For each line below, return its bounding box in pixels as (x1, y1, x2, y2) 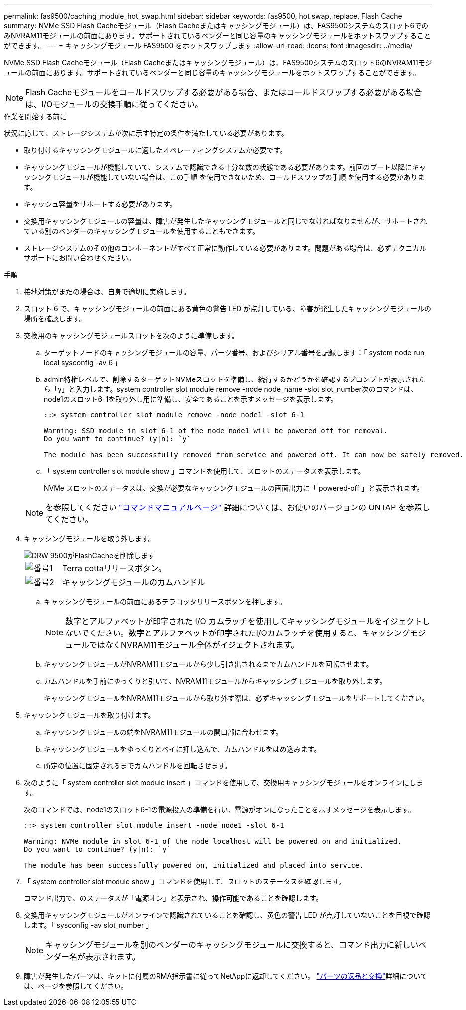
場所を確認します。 (24, 314, 86, 323)
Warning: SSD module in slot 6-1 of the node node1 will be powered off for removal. (44, 427, 388, 435)
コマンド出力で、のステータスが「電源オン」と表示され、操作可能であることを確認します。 (24, 894, 323, 902)
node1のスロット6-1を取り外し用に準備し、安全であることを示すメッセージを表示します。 (44, 395, 338, 403)
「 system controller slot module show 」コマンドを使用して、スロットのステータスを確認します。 (24, 877, 346, 885)
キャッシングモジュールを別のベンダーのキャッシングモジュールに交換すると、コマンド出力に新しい (45, 940, 419, 950)
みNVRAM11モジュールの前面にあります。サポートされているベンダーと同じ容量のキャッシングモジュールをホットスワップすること (4, 31, 431, 40)
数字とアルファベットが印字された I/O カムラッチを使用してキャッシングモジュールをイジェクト (65, 616, 422, 626)
